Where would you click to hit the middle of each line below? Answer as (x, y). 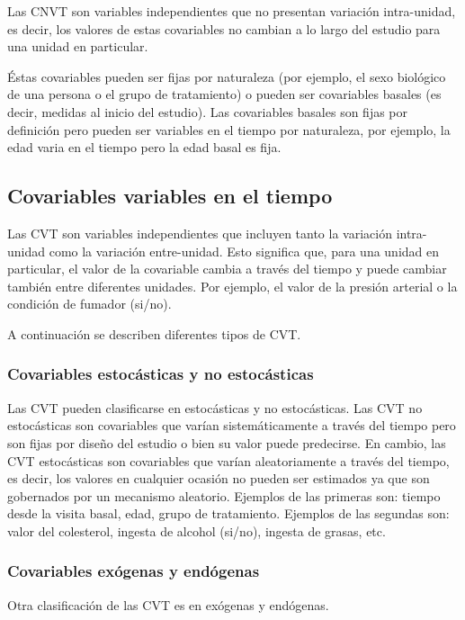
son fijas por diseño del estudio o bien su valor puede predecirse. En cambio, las (227, 442)
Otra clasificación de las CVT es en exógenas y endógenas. (168, 604)
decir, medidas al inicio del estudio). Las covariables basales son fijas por (208, 111)
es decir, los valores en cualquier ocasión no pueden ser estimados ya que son (219, 478)
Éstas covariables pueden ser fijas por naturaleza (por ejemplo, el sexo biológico (227, 76)
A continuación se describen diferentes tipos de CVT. (154, 333)
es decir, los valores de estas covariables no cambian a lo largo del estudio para (224, 28)
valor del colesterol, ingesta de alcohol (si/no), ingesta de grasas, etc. (197, 530)
